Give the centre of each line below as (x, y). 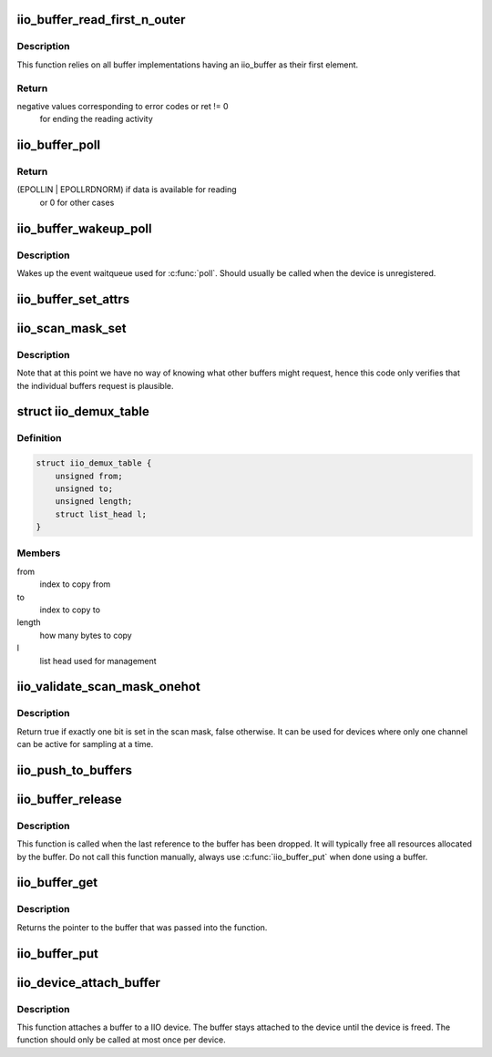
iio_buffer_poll (58, 145)
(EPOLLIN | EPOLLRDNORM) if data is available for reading (127, 190)
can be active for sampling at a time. (85, 744)
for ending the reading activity (97, 119)
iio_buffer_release (69, 799)
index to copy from (75, 584)
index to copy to (70, 610)
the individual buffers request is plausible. (95, 385)
